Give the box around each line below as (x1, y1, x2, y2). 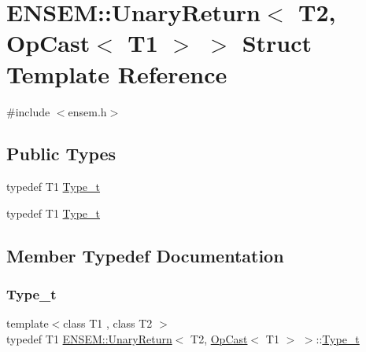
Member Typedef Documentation (6, 243, 284, 267)
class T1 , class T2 (63, 315, 153, 332)
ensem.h (68, 103, 107, 119)
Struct (242, 27, 312, 59)
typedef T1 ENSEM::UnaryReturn (6, 331, 172, 347)
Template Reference (6, 57, 227, 90)
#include (6, 103, 50, 119)
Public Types (6, 141, 116, 166)
